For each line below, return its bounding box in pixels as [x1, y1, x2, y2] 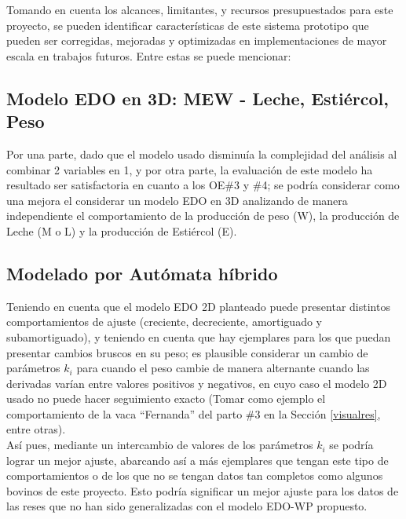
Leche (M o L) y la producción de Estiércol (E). [6, 222, 237, 239]
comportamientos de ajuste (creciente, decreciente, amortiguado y [6, 313, 322, 330]
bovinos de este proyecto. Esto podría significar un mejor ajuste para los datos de [6, 482, 399, 499]
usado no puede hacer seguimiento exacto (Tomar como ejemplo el [6, 390, 326, 407]
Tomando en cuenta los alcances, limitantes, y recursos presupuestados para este [6, 2, 393, 17]
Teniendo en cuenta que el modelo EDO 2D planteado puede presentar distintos [6, 298, 390, 314]
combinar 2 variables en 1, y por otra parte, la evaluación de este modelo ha [6, 161, 373, 177]
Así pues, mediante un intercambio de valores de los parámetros [6, 437, 313, 453]
